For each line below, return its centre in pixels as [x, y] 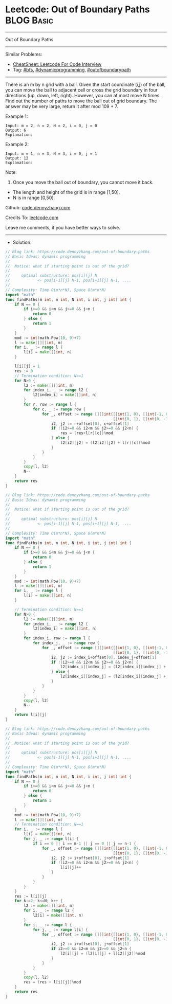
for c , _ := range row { [59, 409]
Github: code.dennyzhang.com [38, 207]
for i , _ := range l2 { [49, 911]
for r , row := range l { [50, 405]
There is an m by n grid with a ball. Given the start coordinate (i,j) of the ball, [85, 84]
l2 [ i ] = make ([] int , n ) [58, 916]
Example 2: [17, 144]
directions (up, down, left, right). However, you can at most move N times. [83, 95]
